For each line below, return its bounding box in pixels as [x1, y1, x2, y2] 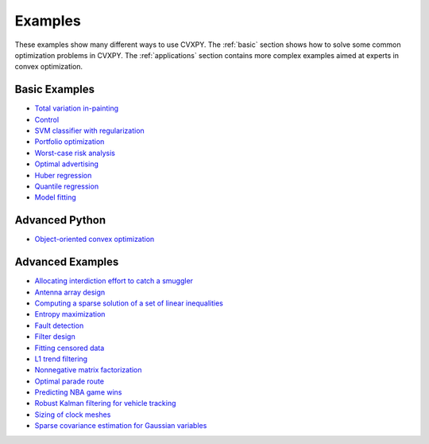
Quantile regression [34, 181, 99, 191]
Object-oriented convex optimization [34, 235, 155, 244]
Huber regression [34, 170, 92, 180]
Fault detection [34, 321, 84, 330]
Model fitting [34, 193, 77, 202]
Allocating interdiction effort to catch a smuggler [34, 276, 194, 286]
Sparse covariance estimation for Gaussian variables [34, 421, 207, 430]
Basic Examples [14, 83, 95, 96]
